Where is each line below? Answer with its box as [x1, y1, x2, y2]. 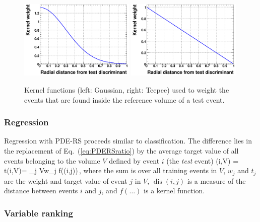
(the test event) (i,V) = [166, 155, 239, 166]
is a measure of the [187, 175, 246, 186]
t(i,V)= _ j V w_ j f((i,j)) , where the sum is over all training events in [4, 165, 217, 176]
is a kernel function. [144, 185, 205, 196]
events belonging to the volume [4, 155, 100, 166]
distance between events [4, 185, 78, 196]
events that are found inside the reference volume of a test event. [24, 94, 225, 105]
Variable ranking [4, 206, 73, 219]
